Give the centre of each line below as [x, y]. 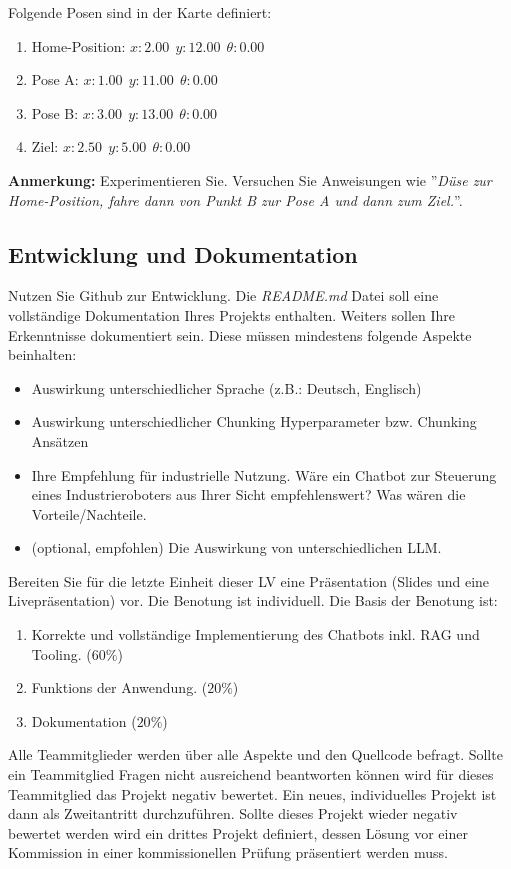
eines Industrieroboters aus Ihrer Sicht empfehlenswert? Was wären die [248, 494]
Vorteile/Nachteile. [89, 513]
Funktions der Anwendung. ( [119, 687]
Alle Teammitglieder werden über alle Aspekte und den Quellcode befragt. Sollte [255, 754]
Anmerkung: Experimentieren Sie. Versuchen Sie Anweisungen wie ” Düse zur [250, 179]
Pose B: [55, 112]
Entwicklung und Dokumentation [183, 253]
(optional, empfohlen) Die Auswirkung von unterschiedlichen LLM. [236, 547]
